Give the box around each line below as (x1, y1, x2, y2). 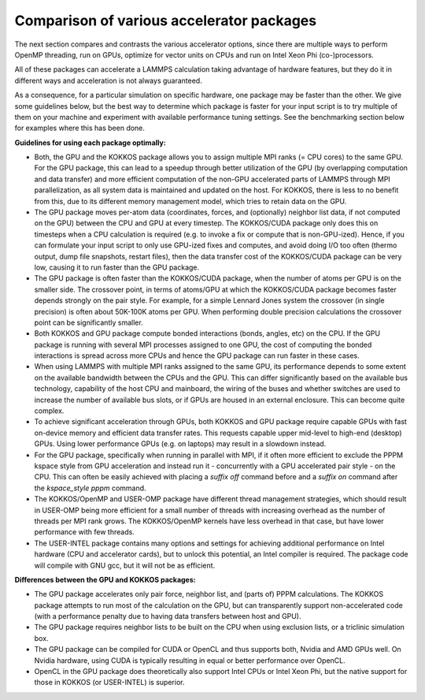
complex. (34, 406, 65, 415)
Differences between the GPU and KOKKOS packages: (14, 575, 196, 584)
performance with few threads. (34, 527, 135, 537)
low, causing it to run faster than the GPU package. (34, 262, 200, 272)
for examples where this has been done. (14, 123, 146, 133)
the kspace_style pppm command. (34, 483, 146, 493)
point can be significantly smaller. (34, 318, 143, 327)
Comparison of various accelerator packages (14, 12, 317, 29)
